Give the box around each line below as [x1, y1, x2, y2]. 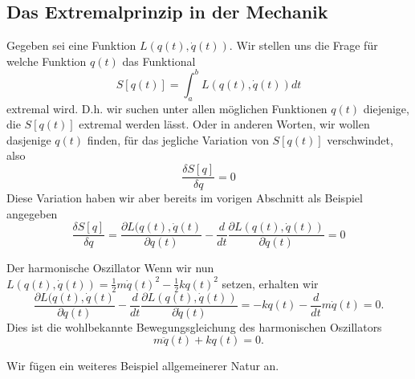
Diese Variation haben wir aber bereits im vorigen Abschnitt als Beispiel [6, 189, 363, 206]
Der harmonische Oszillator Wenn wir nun [6, 259, 214, 276]
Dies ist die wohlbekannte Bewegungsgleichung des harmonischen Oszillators [6, 318, 382, 335]
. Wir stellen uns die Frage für [229, 37, 378, 54]
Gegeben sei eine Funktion [6, 37, 136, 54]
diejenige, [363, 100, 409, 116]
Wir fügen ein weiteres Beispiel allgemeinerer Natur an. [6, 357, 279, 374]
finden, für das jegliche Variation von [87, 131, 269, 148]
